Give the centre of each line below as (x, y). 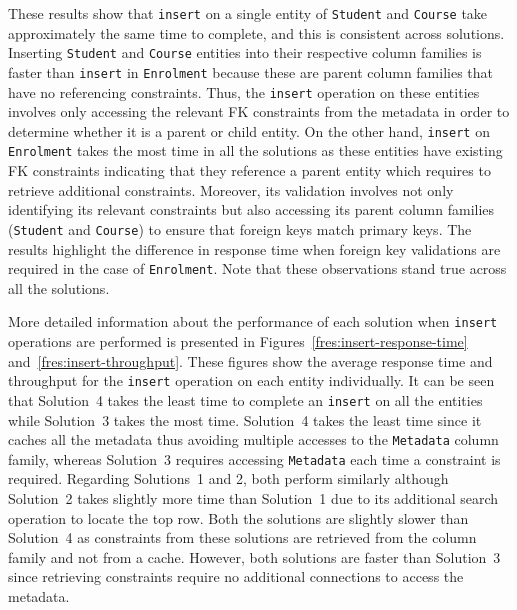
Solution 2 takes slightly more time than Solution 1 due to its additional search (253, 498)
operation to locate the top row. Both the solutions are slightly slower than (238, 517)
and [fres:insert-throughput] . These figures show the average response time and (250, 360)
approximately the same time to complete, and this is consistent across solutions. (256, 32)
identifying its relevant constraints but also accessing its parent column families (251, 209)
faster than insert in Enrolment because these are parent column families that (251, 71)
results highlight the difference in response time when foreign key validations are (254, 248)
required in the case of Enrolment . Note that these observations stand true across (257, 268)
